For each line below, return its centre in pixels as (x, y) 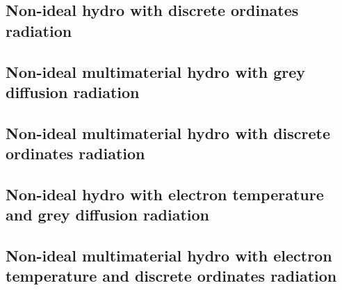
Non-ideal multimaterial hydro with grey (156, 71)
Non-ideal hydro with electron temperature (165, 194)
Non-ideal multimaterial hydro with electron (169, 256)
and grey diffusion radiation (108, 215)
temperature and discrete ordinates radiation (171, 276)
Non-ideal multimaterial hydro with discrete (168, 132)
